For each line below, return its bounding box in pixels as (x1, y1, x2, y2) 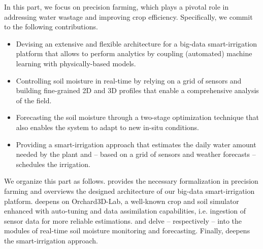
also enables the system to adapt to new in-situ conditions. (16, 121, 199, 132)
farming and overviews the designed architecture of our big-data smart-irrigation (4, 185, 255, 196)
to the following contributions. (4, 21, 98, 32)
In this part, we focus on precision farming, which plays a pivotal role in (4, 2, 229, 12)
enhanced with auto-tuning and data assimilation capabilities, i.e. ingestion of (4, 205, 246, 216)
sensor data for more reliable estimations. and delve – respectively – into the (4, 215, 242, 226)
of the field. (16, 95, 52, 105)
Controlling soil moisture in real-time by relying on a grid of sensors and (16, 75, 242, 86)
